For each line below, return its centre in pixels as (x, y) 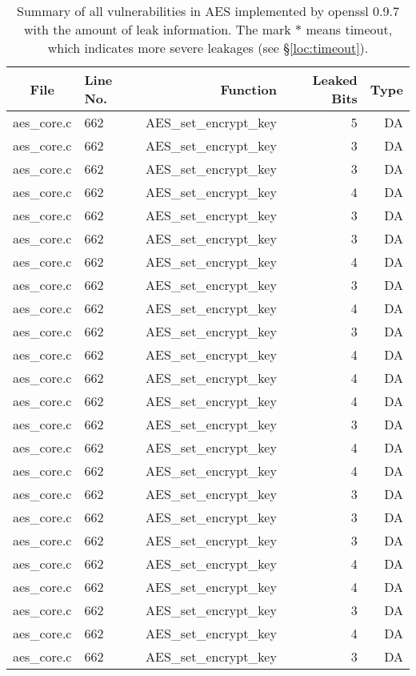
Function (248, 89)
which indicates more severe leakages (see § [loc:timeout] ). (208, 48)
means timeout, (349, 29)
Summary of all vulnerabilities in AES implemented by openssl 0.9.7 (208, 11)
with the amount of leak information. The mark (157, 29)
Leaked (335, 80)
